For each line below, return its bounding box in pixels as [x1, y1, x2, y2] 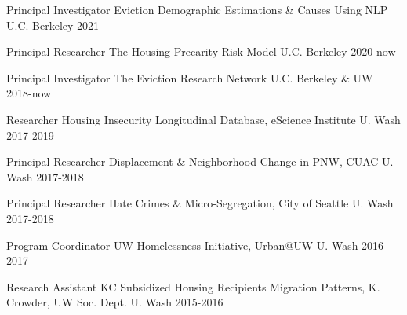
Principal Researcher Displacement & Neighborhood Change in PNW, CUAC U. [6, 153, 394, 170]
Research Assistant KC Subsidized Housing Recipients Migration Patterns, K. [6, 278, 380, 295]
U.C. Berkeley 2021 [6, 16, 100, 33]
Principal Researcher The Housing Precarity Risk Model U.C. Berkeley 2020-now [6, 43, 396, 60]
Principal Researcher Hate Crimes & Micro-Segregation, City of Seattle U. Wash [6, 195, 394, 211]
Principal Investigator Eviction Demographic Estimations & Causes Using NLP [6, 2, 388, 17]
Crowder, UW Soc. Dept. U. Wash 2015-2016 [6, 294, 223, 310]
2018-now [6, 85, 52, 101]
